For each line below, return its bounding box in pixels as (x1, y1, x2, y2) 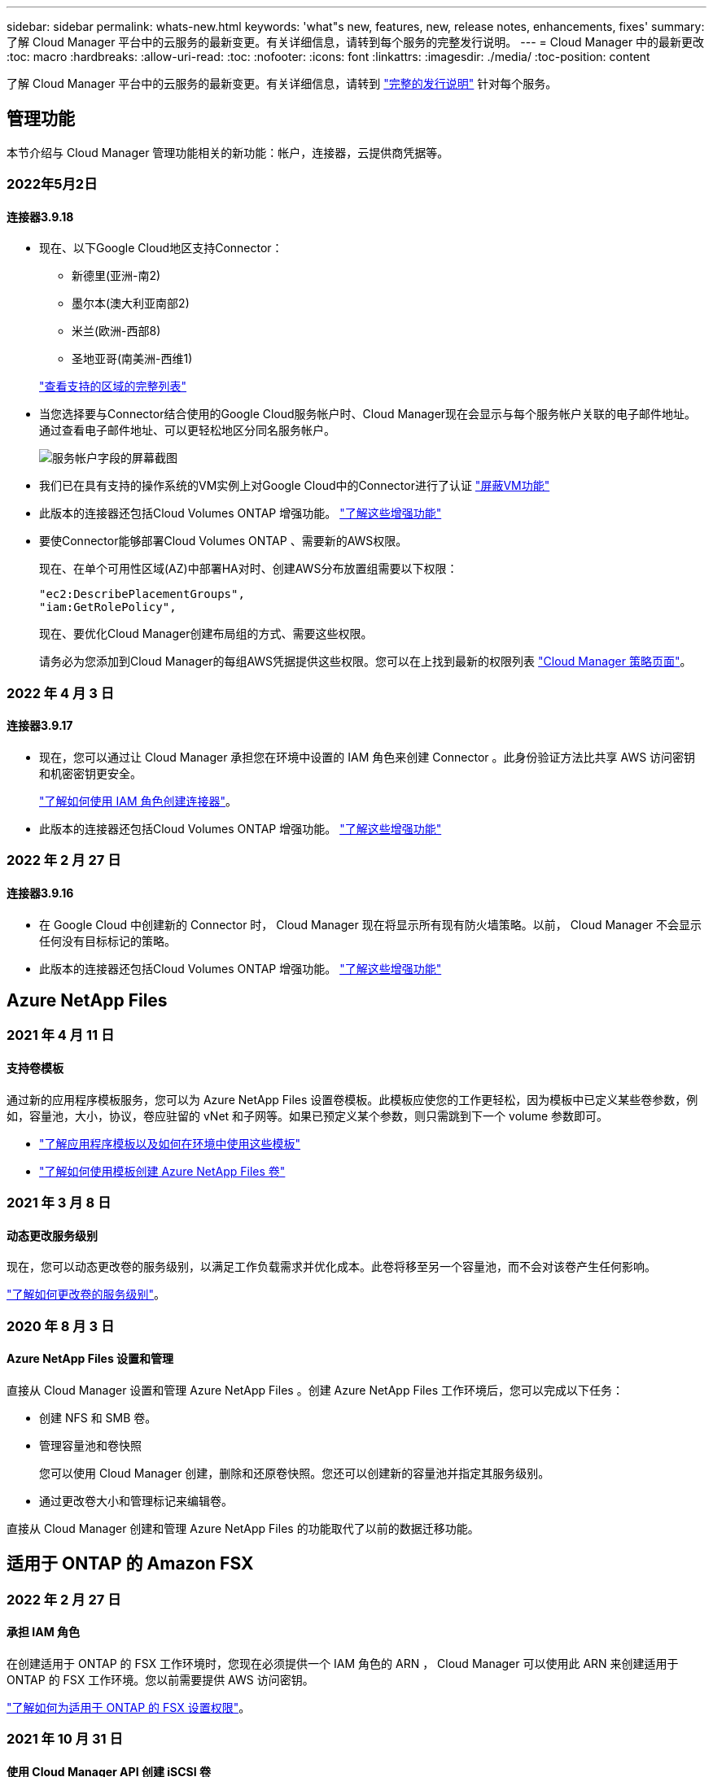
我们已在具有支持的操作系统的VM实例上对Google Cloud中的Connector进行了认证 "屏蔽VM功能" (39, 478, 550, 493)
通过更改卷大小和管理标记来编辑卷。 (39, 1493, 233, 1508)
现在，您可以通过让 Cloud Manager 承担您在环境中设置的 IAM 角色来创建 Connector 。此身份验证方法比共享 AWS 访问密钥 (39, 750, 696, 765)
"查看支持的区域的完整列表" (39, 379, 187, 394)
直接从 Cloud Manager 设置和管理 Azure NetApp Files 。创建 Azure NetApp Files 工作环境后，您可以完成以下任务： (7, 1382, 623, 1397)
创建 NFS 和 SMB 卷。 (39, 1410, 157, 1425)
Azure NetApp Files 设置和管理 (7, 1351, 174, 1366)
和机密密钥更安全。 (39, 766, 142, 781)
